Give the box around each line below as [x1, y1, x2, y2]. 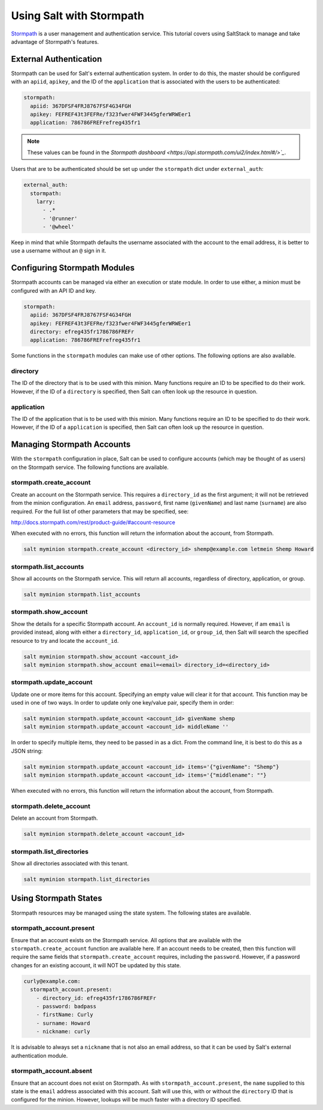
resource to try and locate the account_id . [11, 637, 119, 644]
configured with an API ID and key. [11, 287, 96, 294]
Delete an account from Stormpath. [11, 814, 98, 822]
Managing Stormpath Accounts [11, 440, 131, 450]
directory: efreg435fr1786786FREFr [30, 328, 135, 335]
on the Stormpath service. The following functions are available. [11, 464, 169, 471]
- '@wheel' [42, 224, 75, 230]
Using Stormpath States [11, 894, 103, 904]
